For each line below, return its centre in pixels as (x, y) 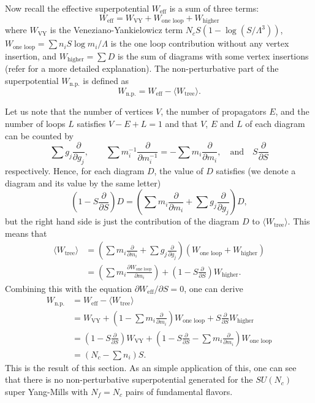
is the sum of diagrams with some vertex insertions (213, 56)
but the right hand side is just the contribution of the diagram (122, 221)
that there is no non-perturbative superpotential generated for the (129, 379)
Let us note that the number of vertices (79, 111)
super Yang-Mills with (47, 391)
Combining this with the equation (68, 288)
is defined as (106, 80)
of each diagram (275, 124)
